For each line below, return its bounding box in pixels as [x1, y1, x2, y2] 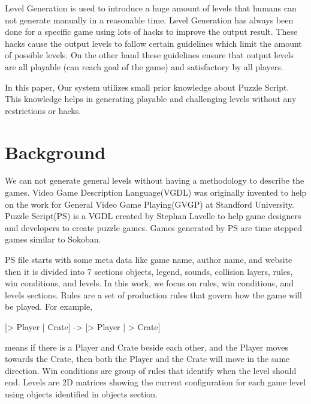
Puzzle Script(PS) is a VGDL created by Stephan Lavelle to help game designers [5, 210, 301, 222]
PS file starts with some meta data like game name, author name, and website [5, 253, 292, 266]
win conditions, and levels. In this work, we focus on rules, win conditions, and [5, 277, 294, 289]
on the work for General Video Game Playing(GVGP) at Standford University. [5, 197, 294, 210]
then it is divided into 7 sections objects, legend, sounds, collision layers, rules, [5, 265, 293, 277]
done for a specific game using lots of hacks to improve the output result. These [5, 25, 298, 38]
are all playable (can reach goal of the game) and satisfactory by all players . [5, 60, 283, 73]
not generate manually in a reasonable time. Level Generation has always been [5, 13, 294, 26]
